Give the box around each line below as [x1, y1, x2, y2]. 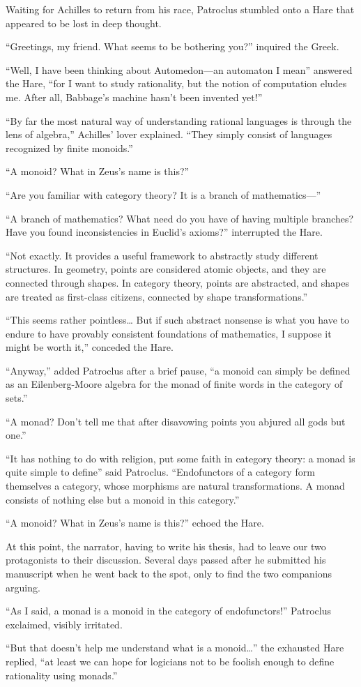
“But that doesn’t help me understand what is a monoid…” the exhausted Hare [6, 640, 344, 655]
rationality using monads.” [6, 667, 118, 682]
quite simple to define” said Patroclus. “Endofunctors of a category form [6, 465, 315, 479]
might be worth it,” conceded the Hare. [6, 340, 174, 354]
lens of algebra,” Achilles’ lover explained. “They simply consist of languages [6, 127, 332, 142]
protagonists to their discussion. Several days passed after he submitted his [6, 552, 326, 567]
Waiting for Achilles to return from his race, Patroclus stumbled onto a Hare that [6, 2, 355, 16]
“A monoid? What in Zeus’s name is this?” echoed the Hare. [6, 515, 264, 530]
